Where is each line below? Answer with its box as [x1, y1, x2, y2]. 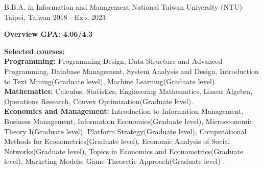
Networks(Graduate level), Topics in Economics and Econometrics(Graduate [4, 145, 244, 156]
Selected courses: [4, 45, 65, 56]
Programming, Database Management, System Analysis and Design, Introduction [4, 65, 259, 76]
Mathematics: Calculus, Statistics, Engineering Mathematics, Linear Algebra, [4, 86, 253, 96]
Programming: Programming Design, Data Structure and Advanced [4, 56, 223, 66]
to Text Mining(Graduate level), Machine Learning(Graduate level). [4, 76, 217, 86]
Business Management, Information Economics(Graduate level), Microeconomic [4, 115, 253, 126]
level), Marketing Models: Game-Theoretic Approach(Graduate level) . [4, 156, 225, 166]
